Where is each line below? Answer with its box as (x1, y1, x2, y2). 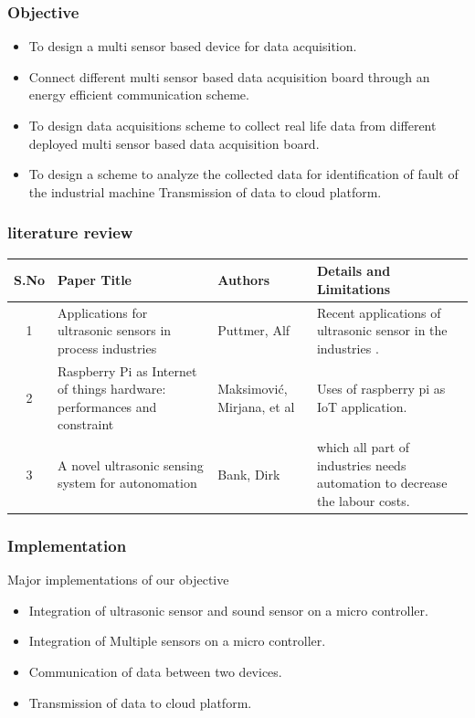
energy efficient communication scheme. (28, 85, 249, 104)
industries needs (316, 455, 406, 474)
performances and (58, 396, 157, 416)
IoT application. (316, 396, 407, 416)
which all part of (316, 438, 410, 457)
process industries (58, 338, 157, 357)
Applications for (58, 302, 148, 322)
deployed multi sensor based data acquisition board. (28, 133, 320, 153)
